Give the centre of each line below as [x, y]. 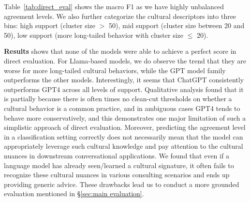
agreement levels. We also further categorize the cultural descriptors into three [120, 16]
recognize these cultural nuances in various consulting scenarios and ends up [117, 175]
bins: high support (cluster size [50, 25]
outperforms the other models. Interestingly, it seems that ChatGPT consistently [124, 80]
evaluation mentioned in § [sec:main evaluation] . [74, 194]
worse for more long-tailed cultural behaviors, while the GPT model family [115, 70]
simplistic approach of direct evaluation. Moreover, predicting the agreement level [125, 127]
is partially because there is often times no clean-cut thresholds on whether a [118, 99]
